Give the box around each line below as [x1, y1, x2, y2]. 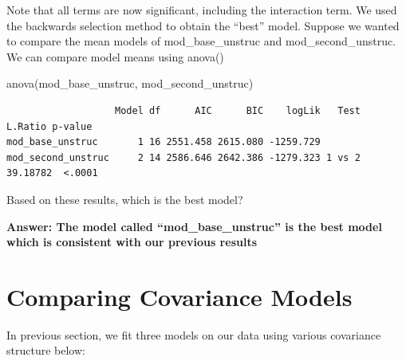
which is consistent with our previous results [6, 233, 258, 250]
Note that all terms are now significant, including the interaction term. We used [6, 2, 397, 18]
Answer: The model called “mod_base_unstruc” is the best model [6, 218, 382, 234]
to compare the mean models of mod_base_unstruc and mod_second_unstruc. [6, 33, 396, 49]
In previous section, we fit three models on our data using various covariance [6, 326, 381, 343]
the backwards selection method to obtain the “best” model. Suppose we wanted [6, 17, 400, 33]
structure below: [6, 342, 85, 359]
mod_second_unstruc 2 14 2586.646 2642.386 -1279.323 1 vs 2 [6, 151, 361, 163]
